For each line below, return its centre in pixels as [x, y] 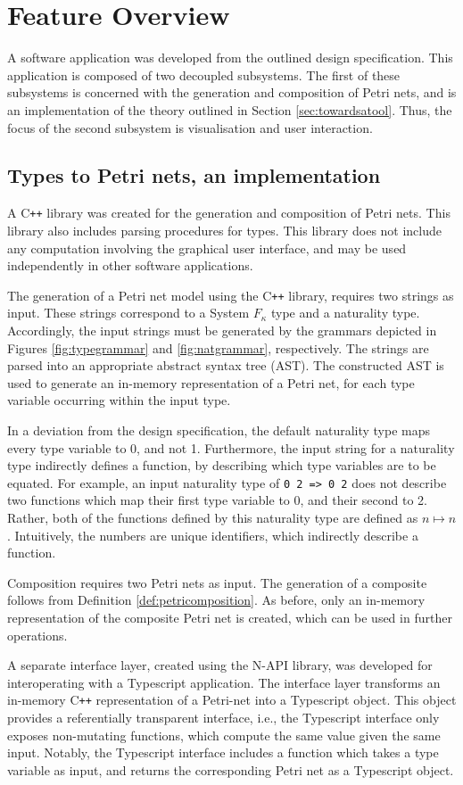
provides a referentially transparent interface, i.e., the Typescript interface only [223, 717]
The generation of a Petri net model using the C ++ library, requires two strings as [231, 295]
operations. [37, 635]
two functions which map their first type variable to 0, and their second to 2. [217, 500]
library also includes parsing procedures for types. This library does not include [225, 230]
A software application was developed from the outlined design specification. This [230, 58]
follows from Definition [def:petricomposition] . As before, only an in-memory [216, 600]
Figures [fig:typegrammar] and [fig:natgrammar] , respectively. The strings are [218, 347]
